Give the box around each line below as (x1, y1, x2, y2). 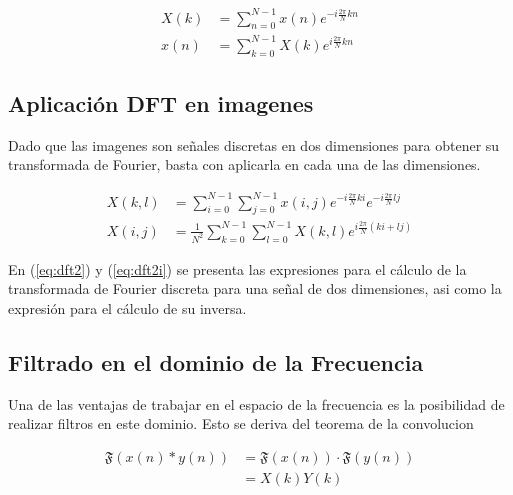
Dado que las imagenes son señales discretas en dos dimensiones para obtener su (8, 134, 500, 155)
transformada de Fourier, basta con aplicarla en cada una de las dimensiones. (8, 154, 481, 175)
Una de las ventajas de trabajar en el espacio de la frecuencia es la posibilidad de (8, 393, 505, 414)
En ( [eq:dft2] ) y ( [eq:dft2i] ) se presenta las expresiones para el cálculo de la (8, 258, 467, 279)
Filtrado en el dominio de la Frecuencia (8, 346, 424, 377)
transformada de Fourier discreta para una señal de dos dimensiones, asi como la (8, 278, 502, 299)
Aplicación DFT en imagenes (8, 88, 314, 119)
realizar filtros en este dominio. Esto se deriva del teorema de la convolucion (8, 413, 474, 434)
